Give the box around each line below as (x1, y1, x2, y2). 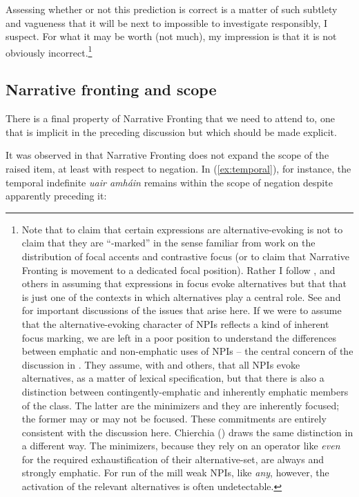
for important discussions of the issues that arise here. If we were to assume (21, 303, 342, 318)
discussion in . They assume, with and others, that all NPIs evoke (21, 357, 300, 371)
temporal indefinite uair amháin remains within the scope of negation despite (6, 175, 333, 189)
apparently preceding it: (6, 188, 107, 203)
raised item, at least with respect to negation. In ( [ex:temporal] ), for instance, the (6, 162, 351, 176)
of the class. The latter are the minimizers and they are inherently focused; (21, 398, 340, 412)
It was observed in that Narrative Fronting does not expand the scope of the (6, 148, 329, 162)
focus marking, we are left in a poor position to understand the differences (21, 330, 336, 344)
